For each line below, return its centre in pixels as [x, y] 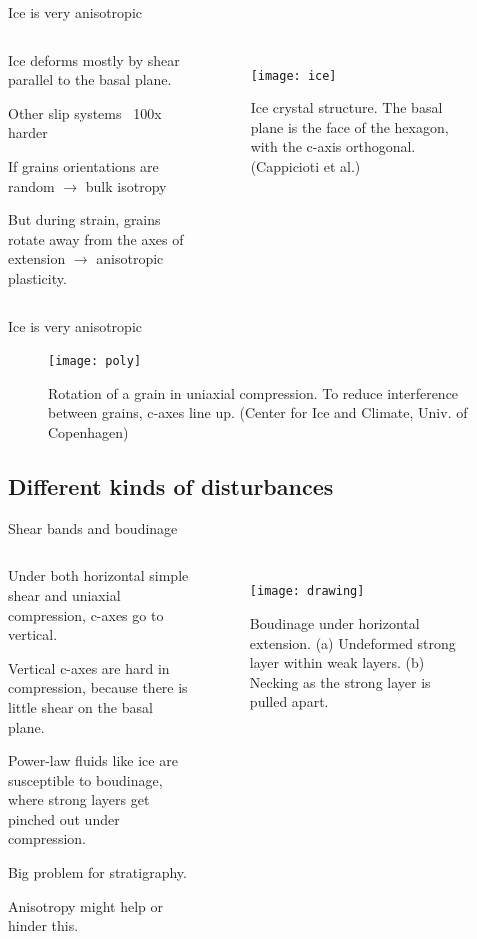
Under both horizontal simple [98, 575]
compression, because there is [98, 687]
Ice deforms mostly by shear [94, 59]
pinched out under [64, 818]
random [31, 185]
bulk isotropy [126, 185]
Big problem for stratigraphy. [97, 872]
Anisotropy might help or [85, 905]
